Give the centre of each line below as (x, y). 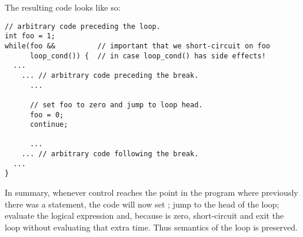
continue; (49, 125)
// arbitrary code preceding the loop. (83, 26)
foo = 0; (47, 115)
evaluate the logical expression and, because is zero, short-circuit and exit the (144, 215)
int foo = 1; (30, 36)
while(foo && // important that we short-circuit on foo (138, 46)
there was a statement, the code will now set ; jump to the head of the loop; (142, 204)
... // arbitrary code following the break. (110, 154)
